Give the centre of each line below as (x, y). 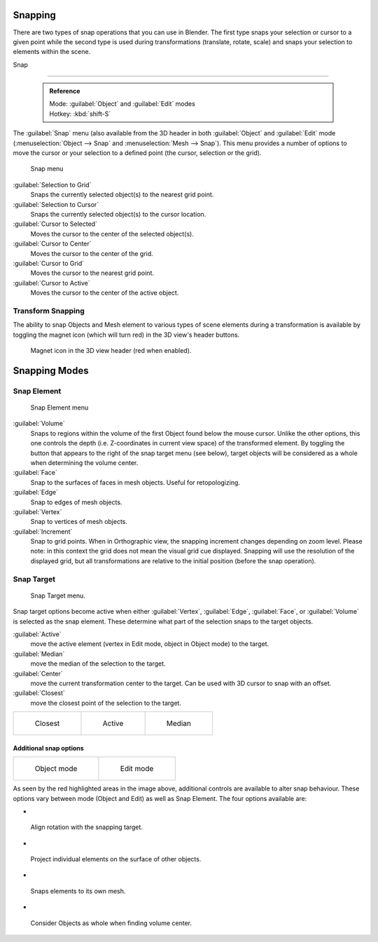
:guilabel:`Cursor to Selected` (55, 224)
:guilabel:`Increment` (43, 531)
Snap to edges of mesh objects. (76, 502)
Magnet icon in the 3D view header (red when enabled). (111, 351)
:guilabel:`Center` (38, 673)
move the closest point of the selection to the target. (106, 703)
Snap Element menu (59, 408)
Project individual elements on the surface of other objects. (116, 859)
